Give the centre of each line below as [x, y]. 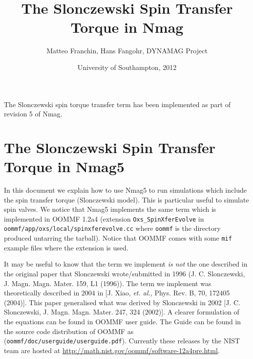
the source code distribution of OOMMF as [69, 331]
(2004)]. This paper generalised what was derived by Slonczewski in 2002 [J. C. [122, 302]
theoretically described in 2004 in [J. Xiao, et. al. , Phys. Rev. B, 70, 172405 [117, 293]
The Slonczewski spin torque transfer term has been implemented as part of [117, 104]
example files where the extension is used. [66, 247]
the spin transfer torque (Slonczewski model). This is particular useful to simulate [126, 199]
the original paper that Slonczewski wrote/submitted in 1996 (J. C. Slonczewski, [125, 273]
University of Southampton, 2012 [127, 67]
